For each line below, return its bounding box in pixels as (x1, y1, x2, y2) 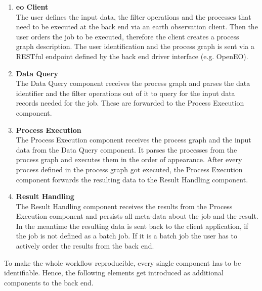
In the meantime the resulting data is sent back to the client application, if (16, 220, 248, 231)
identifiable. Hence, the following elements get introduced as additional (4, 267, 224, 278)
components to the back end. (4, 277, 94, 287)
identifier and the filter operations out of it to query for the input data (16, 87, 235, 98)
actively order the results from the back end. (16, 240, 154, 251)
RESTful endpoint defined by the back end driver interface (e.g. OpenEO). (16, 51, 248, 61)
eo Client (16, 2, 49, 12)
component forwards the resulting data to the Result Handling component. (16, 174, 248, 184)
